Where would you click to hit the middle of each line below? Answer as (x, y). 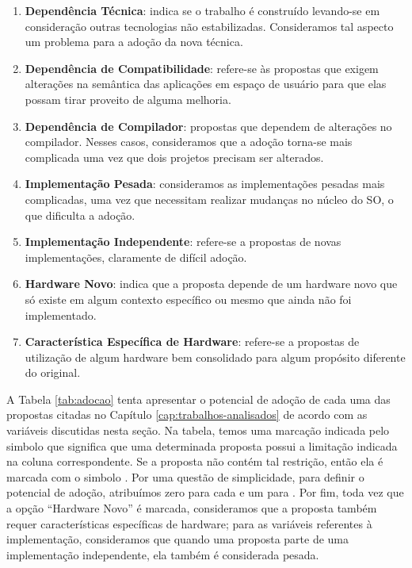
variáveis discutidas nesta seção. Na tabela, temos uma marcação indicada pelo (198, 430)
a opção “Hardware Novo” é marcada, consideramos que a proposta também (192, 508)
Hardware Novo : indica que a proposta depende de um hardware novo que (211, 284)
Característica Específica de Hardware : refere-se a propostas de (192, 342)
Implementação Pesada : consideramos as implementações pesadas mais (205, 184)
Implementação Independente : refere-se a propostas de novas (183, 242)
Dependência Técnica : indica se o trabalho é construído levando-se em (202, 10)
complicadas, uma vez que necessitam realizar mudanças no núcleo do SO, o (209, 199)
